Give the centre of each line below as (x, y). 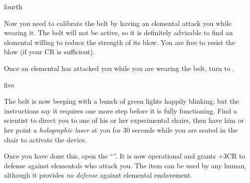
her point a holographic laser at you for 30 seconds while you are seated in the (121, 129)
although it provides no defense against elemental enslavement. (98, 175)
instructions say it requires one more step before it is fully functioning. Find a (121, 110)
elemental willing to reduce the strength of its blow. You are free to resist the (120, 42)
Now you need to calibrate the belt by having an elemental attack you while (118, 23)
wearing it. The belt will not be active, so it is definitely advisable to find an (118, 33)
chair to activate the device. (45, 139)
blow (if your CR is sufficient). (49, 52)
